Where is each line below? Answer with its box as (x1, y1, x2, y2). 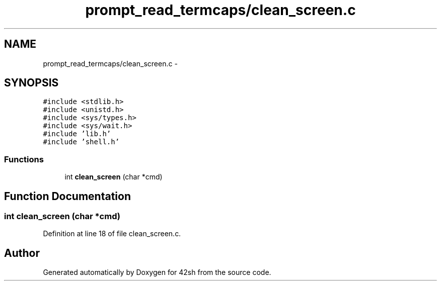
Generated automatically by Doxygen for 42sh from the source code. (43, 268, 271, 277)
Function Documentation (4, 189, 131, 203)
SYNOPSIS (4, 76, 59, 89)
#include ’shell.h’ (43, 138, 120, 146)
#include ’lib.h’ (43, 130, 111, 138)
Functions (4, 154, 44, 164)
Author (4, 246, 40, 259)
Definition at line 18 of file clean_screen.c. (43, 229, 181, 238)
